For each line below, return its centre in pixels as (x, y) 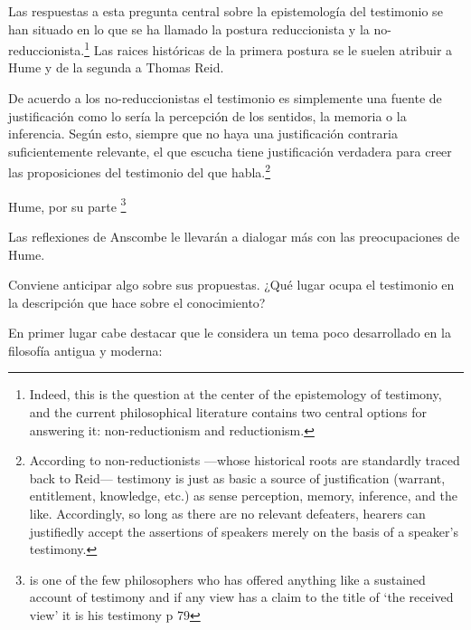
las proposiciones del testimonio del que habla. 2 (140, 171)
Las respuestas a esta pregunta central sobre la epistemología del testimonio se (226, 11)
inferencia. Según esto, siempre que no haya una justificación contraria (203, 134)
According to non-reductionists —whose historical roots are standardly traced (245, 460)
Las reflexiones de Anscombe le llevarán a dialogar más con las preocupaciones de (234, 236)
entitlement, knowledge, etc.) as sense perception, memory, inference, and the (243, 496)
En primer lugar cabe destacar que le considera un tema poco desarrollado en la (230, 333)
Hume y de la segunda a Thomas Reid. (116, 67)
